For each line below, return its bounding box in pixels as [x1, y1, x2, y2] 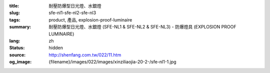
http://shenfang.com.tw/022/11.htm [48, 51, 121, 57]
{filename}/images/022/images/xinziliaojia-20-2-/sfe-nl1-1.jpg [48, 59, 177, 65]
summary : [9, 24, 31, 30]
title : [9, 3, 19, 8]
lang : [9, 37, 20, 43]
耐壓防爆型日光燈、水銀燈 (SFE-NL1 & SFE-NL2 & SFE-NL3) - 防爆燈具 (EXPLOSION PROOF [48, 24, 236, 30]
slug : [9, 10, 20, 16]
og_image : [9, 59, 32, 65]
